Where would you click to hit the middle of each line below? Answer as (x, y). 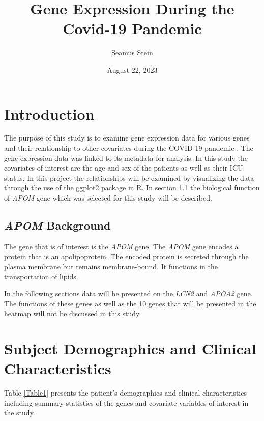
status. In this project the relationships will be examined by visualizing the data (129, 177)
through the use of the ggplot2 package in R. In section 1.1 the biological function (132, 188)
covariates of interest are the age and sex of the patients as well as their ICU (124, 168)
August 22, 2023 (132, 69)
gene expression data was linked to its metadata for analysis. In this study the (126, 158)
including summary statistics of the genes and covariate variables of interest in (126, 402)
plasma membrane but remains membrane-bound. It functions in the (111, 266)
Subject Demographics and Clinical (130, 348)
